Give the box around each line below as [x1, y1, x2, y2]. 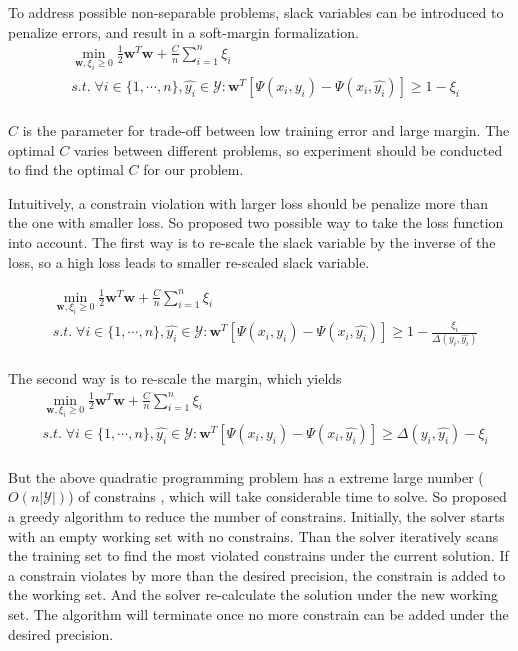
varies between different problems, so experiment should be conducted [74, 139, 503, 160]
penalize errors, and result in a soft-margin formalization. [8, 21, 359, 42]
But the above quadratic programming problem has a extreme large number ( [8, 466, 484, 487]
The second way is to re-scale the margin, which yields [8, 368, 342, 389]
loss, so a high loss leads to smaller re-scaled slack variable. [8, 251, 370, 272]
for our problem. [143, 159, 244, 180]
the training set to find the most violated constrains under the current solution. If [8, 545, 509, 566]
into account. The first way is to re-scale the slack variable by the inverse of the [8, 231, 496, 252]
